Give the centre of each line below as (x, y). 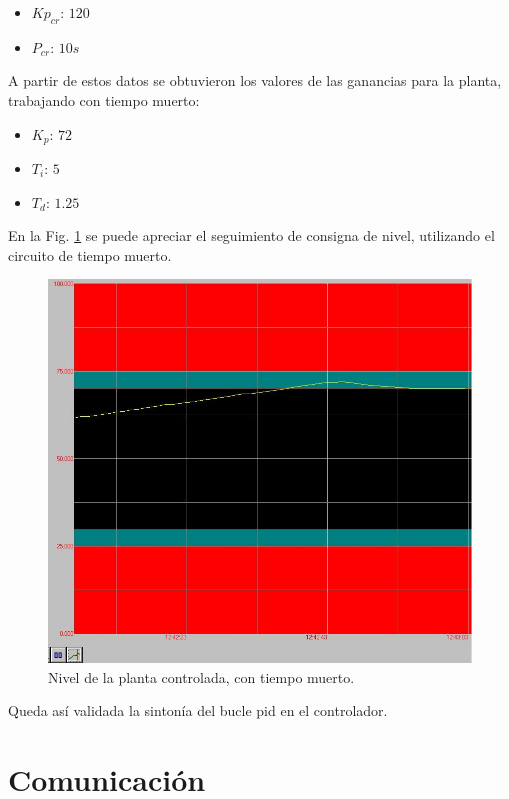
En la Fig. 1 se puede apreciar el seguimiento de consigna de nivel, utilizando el (251, 235)
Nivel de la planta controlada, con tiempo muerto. (201, 676)
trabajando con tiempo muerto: (104, 99)
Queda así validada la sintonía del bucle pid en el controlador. (198, 710)
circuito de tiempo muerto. (90, 254)
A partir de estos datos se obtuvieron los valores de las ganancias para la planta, (255, 80)
